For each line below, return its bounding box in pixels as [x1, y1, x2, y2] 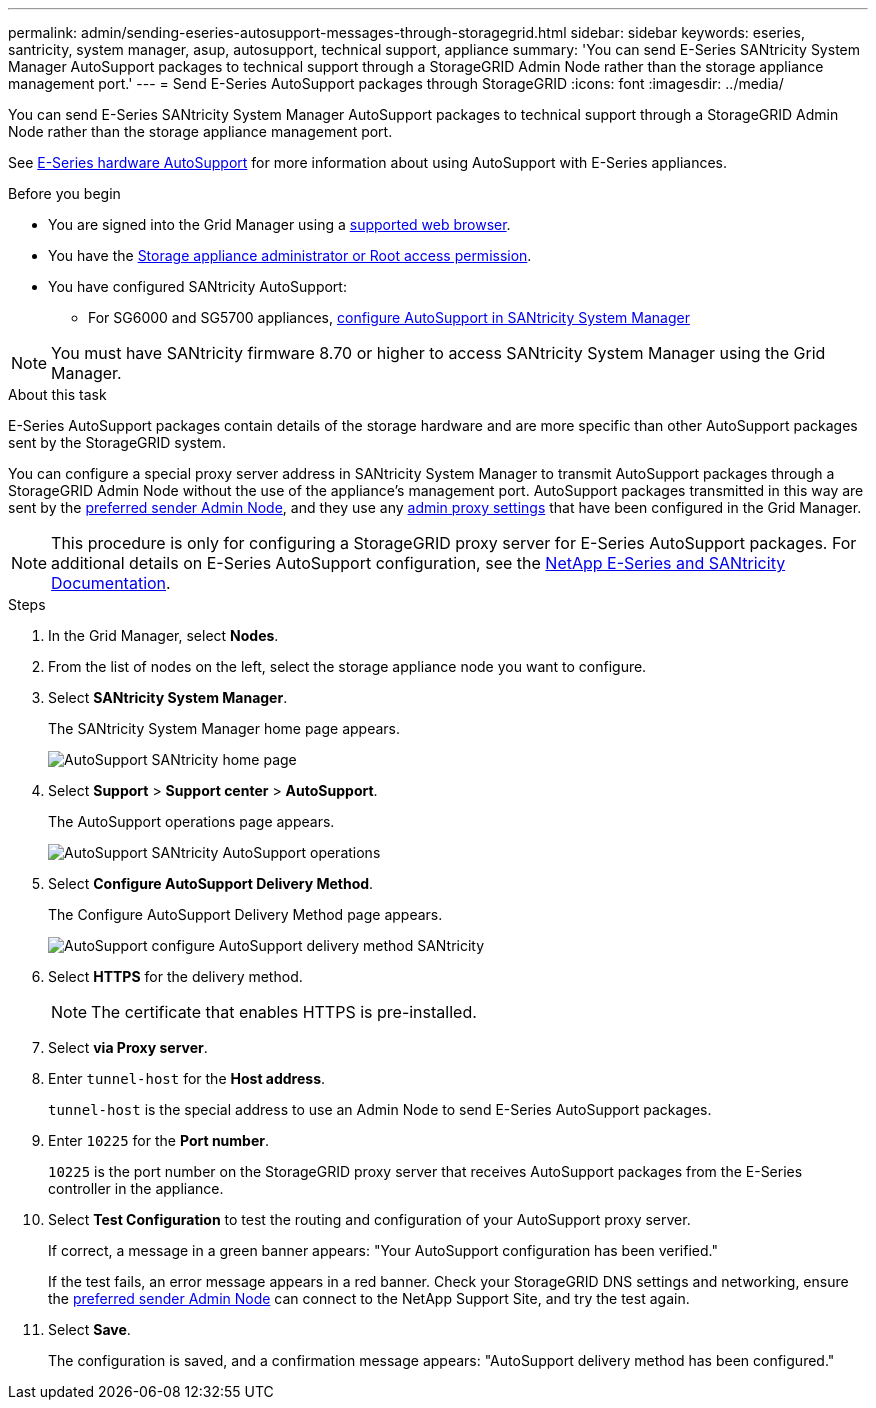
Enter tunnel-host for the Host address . [48, 1070, 326, 1087]
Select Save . [48, 1321, 131, 1338]
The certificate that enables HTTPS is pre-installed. [91, 1002, 477, 1022]
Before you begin [8, 185, 121, 202]
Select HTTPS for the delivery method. [48, 968, 303, 985]
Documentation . [51, 573, 171, 593]
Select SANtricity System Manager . [48, 689, 288, 706]
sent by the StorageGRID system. [8, 434, 226, 451]
